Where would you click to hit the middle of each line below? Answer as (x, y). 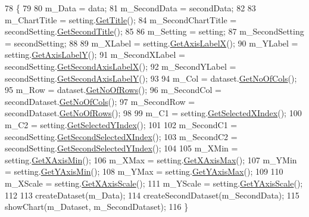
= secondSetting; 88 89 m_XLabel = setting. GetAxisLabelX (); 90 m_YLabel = (152, 43)
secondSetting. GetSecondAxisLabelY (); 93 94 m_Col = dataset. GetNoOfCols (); (151, 78)
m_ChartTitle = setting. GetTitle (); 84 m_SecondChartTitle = (121, 19)
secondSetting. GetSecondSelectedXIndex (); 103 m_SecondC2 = (121, 136)
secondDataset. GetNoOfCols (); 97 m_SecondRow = (100, 101)
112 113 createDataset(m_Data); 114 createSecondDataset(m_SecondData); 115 (152, 195)
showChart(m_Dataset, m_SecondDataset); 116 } (97, 207)
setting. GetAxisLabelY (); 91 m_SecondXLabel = (95, 55)
